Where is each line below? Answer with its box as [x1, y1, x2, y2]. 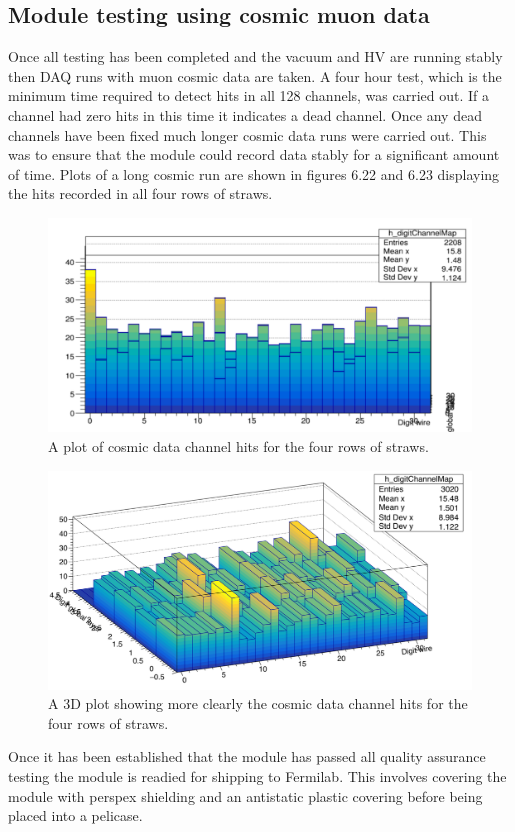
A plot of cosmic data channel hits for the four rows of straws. [48, 436, 429, 457]
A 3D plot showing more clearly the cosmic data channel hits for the [48, 693, 468, 714]
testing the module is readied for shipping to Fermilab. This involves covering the [8, 766, 507, 787]
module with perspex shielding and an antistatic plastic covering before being [8, 785, 483, 806]
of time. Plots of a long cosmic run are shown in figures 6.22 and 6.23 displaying [8, 163, 500, 184]
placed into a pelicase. [8, 805, 143, 826]
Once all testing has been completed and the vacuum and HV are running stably [8, 46, 503, 67]
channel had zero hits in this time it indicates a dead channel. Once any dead [8, 104, 482, 125]
